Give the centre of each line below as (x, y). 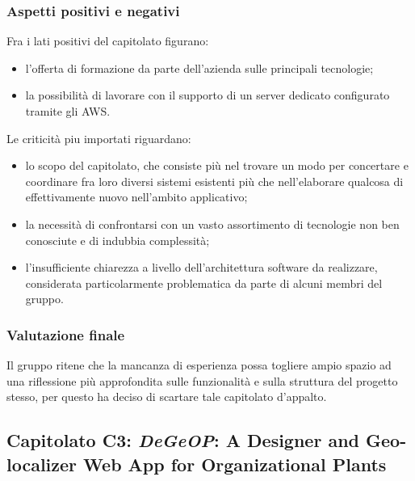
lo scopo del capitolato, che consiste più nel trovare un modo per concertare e (217, 165)
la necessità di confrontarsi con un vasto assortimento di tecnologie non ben (212, 224)
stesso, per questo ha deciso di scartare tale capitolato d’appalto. (167, 397)
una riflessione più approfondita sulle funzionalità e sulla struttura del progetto (202, 380)
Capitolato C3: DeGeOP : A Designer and (183, 440)
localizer (42, 464)
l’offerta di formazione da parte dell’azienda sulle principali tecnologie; (199, 68)
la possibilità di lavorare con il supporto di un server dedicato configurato (207, 95)
